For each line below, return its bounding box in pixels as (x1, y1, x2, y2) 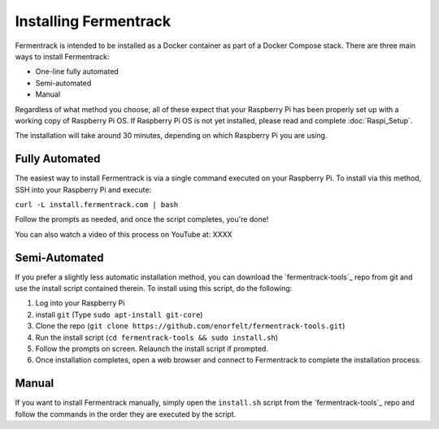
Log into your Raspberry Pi (35, 298, 125, 308)
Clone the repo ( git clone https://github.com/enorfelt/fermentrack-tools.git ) (35, 321, 346, 331)
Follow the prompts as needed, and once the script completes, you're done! (15, 214, 269, 224)
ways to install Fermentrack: (15, 51, 110, 61)
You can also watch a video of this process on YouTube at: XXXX (15, 229, 233, 239)
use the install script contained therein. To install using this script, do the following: (15, 284, 293, 293)
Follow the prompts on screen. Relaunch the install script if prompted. (35, 344, 268, 353)
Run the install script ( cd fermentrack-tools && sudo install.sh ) (35, 332, 278, 342)
